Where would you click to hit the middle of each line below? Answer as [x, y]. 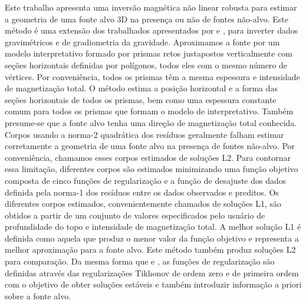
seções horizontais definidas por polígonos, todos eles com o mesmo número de [146, 65]
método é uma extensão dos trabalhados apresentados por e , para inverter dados [152, 30]
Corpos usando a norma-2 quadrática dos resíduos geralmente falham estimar [144, 134]
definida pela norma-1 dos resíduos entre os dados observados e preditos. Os [142, 192]
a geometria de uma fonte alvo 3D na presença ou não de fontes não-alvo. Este [147, 19]
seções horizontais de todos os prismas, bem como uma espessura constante [141, 99]
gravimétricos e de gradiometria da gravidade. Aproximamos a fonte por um [142, 42]
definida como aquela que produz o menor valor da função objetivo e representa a [152, 238]
